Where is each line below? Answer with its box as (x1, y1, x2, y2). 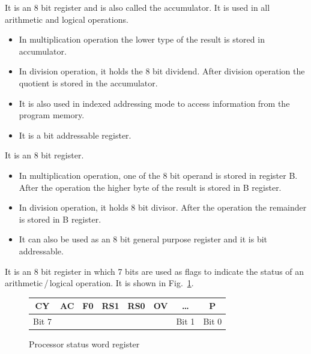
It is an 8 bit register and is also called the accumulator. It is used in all (5, 1, 270, 13)
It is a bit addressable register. (19, 128, 131, 141)
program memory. (19, 109, 85, 121)
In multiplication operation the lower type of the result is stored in (19, 33, 265, 46)
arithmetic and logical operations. (5, 13, 128, 25)
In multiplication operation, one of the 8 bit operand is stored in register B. (19, 169, 298, 181)
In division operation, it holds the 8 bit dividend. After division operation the (19, 65, 305, 77)
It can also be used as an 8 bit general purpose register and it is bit (19, 233, 268, 245)
